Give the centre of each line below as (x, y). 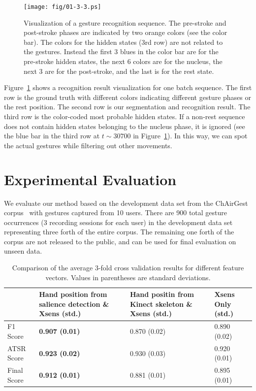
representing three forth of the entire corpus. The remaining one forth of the (119, 232)
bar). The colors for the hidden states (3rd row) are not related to (123, 42)
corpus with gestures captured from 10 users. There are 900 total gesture (116, 212)
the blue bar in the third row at (52, 136)
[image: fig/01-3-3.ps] (63, 7)
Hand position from (73, 294)
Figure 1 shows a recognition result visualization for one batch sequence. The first (128, 87)
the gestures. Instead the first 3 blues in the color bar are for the (121, 51)
